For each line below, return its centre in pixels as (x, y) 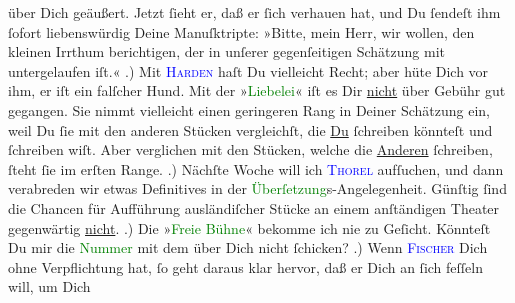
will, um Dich (49, 286)
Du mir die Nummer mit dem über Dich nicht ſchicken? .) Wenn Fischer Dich (248, 247)
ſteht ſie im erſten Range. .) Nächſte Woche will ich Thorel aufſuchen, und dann (256, 168)
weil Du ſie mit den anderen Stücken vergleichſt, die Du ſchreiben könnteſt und (250, 129)
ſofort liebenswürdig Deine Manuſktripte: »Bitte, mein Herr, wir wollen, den (241, 31)
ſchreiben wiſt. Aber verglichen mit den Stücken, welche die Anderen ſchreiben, (250, 149)
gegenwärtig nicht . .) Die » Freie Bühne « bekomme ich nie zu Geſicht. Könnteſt (249, 227)
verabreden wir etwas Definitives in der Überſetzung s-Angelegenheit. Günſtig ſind (257, 188)
